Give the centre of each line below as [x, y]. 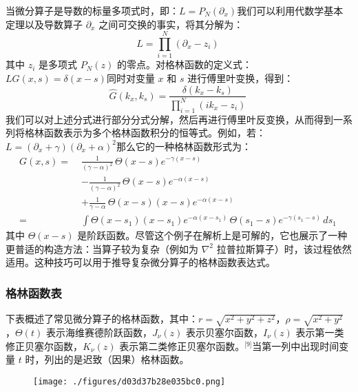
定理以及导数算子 [44, 24]
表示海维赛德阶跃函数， [99, 332]
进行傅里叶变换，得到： [241, 78]
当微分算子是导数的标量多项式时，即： [92, 10]
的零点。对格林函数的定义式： [184, 64]
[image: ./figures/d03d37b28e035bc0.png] [129, 381]
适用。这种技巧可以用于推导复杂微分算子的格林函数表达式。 [140, 262]
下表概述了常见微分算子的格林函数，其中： [102, 319]
